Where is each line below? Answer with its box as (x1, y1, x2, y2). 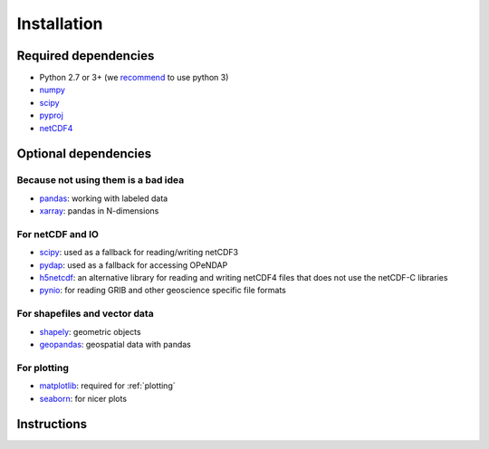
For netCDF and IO (16, 227, 100, 240)
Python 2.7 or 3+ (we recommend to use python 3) (39, 72, 229, 83)
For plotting (16, 361, 70, 374)
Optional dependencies (16, 146, 152, 162)
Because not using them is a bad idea (16, 174, 185, 186)
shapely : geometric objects (39, 326, 141, 337)
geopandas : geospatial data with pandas (39, 339, 192, 350)
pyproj (39, 110, 63, 121)
